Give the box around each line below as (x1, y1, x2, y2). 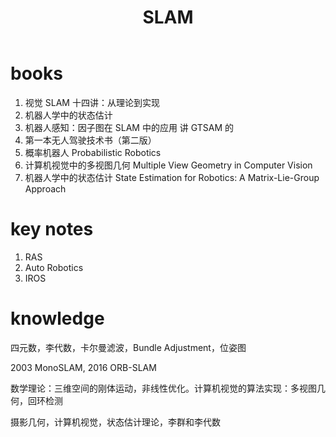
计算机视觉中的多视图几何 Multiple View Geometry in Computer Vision (24, 159, 313, 171)
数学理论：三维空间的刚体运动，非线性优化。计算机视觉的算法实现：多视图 (10, 382, 317, 394)
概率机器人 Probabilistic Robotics (24, 146, 162, 158)
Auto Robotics (24, 261, 84, 273)
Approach (24, 182, 67, 195)
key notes (10, 218, 94, 241)
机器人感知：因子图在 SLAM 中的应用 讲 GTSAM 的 (24, 121, 235, 133)
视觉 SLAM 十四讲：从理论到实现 (24, 96, 160, 108)
